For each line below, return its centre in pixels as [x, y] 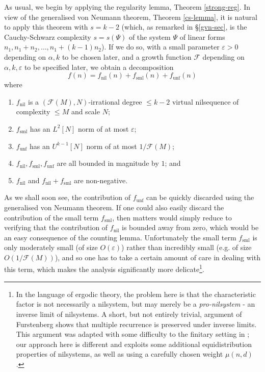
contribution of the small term [51, 217]
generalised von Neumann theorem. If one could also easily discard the [114, 207]
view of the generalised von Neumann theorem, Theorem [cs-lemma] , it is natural [131, 17]
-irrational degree [115, 101]
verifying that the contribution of [56, 227]
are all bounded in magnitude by [108, 163]
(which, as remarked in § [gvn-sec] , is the [184, 27]
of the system [150, 36]
